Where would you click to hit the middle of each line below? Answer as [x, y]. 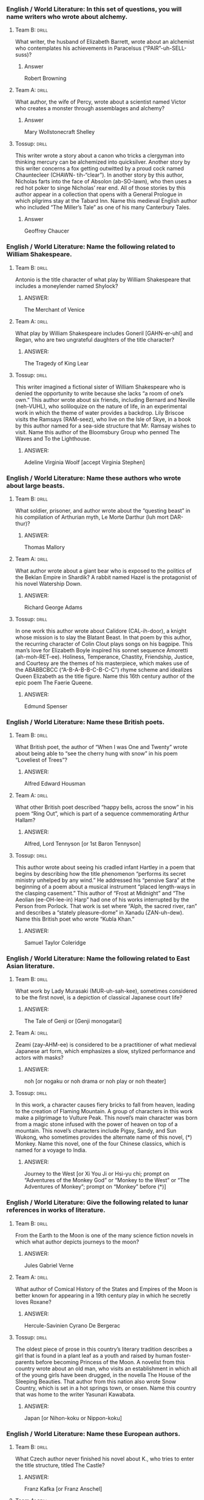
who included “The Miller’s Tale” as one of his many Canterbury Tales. [103, 207]
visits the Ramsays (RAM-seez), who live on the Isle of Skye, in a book [103, 419]
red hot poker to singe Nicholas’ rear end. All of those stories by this [100, 188]
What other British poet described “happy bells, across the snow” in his [104, 807]
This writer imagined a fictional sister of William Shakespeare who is [100, 387]
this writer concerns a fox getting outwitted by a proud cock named [99, 169]
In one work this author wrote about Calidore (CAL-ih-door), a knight [101, 631]
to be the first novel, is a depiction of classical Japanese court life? [99, 998]
